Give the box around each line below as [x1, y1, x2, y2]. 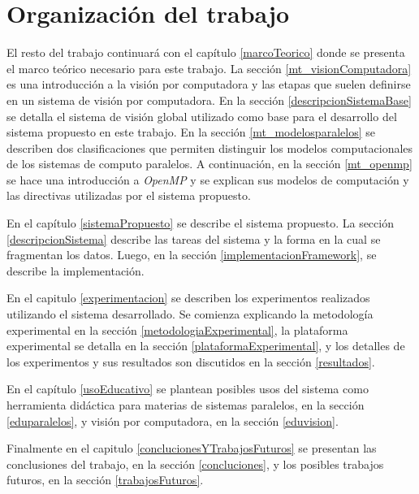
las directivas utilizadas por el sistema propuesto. [6, 187, 251, 204]
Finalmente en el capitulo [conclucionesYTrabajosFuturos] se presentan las [6, 440, 377, 457]
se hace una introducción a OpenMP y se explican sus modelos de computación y [6, 171, 409, 188]
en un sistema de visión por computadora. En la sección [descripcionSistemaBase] [6, 91, 412, 108]
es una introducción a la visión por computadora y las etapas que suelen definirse [6, 76, 411, 93]
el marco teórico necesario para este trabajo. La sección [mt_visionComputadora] [6, 59, 412, 76]
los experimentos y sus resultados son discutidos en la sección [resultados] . [6, 353, 375, 370]
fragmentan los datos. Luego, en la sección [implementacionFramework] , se [6, 246, 377, 263]
